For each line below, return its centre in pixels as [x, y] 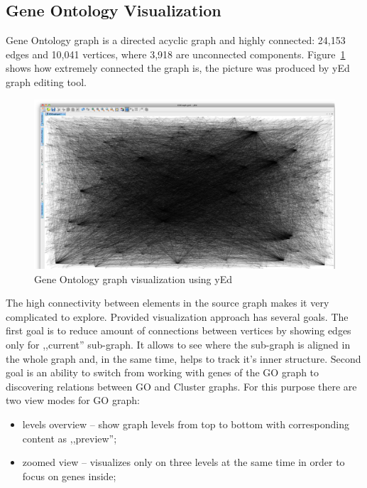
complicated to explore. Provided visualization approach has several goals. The [177, 316]
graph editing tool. [46, 81]
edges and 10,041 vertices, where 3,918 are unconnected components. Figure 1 [176, 54]
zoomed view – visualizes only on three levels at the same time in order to [183, 462]
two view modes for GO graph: [73, 400]
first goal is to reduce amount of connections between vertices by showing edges [179, 330]
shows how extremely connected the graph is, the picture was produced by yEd [178, 68]
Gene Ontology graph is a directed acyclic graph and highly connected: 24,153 [176, 40]
